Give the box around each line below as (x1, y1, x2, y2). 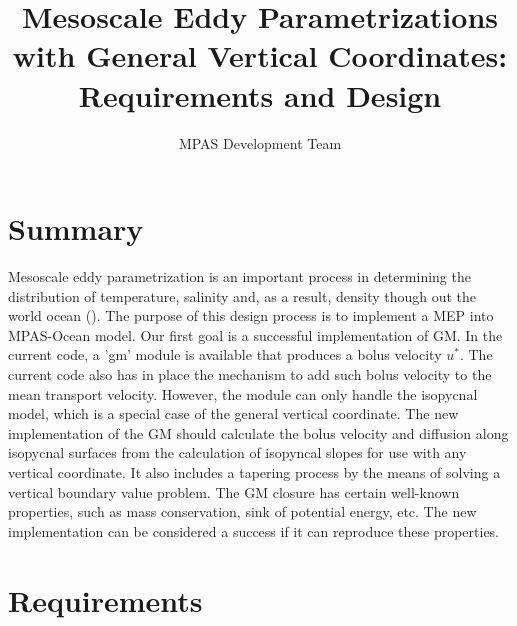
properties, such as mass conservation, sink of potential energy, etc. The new (8, 501, 477, 522)
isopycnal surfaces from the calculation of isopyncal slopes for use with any (8, 442, 467, 463)
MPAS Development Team (178, 132, 342, 153)
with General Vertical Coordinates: (12, 35, 508, 76)
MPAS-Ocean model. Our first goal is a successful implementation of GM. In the (8, 324, 503, 345)
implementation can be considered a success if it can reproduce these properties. (8, 520, 500, 541)
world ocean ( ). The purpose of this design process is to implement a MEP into (8, 305, 494, 326)
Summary (8, 208, 144, 249)
